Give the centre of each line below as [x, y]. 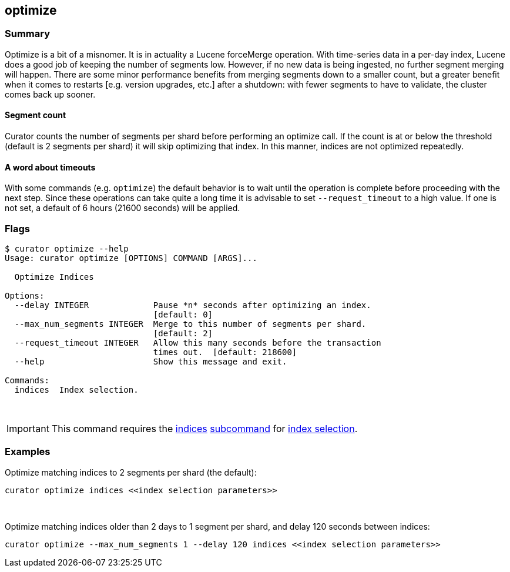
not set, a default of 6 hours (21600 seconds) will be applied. [123, 208]
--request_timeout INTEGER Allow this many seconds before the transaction [198, 342]
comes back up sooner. [50, 94]
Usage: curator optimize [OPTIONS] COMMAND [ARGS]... [131, 258]
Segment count [36, 115]
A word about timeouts [50, 167]
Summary [28, 34]
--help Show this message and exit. [151, 361]
